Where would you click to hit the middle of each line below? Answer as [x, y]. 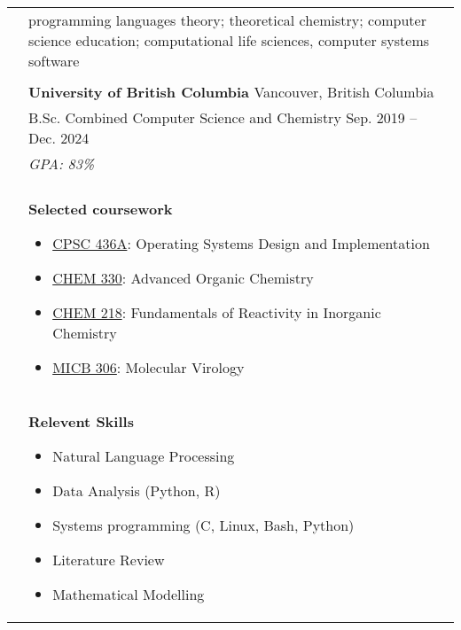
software [54, 61]
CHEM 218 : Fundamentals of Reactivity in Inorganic [217, 312]
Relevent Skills [81, 421]
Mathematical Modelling [129, 594]
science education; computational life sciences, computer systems [229, 40]
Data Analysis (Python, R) [137, 490]
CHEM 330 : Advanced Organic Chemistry [183, 278]
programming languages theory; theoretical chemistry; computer [227, 20]
